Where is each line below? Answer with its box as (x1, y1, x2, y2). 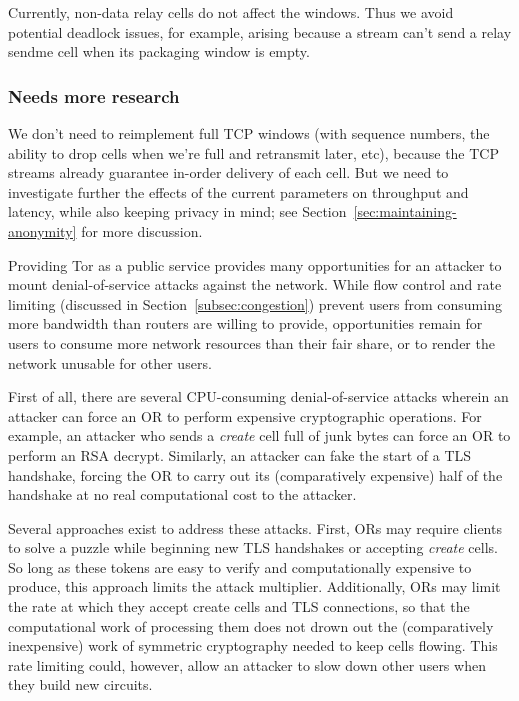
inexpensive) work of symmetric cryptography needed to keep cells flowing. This (8, 635, 498, 656)
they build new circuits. (8, 674, 153, 695)
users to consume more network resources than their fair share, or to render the (8, 332, 495, 353)
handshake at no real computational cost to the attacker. (8, 484, 357, 505)
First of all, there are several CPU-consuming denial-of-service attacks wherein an (8, 386, 509, 407)
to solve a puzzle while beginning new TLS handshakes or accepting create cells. (8, 537, 498, 558)
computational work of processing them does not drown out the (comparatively (8, 615, 494, 636)
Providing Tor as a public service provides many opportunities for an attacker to (8, 254, 502, 275)
